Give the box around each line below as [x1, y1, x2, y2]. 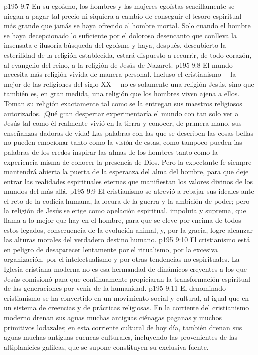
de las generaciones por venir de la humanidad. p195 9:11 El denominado [4, 283, 226, 293]
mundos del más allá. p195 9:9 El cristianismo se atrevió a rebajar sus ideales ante [4, 186, 254, 196]
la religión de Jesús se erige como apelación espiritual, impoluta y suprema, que [4, 205, 246, 215]
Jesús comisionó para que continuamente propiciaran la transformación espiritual [4, 273, 250, 284]
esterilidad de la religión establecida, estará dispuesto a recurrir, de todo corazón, [4, 49, 252, 60]
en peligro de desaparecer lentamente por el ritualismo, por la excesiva [4, 244, 218, 254]
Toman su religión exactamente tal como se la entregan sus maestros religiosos [4, 98, 242, 108]
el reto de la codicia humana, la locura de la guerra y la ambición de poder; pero [4, 195, 250, 206]
